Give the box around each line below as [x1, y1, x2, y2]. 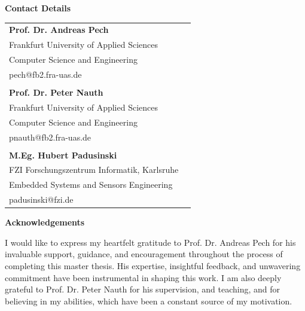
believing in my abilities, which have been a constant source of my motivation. [5, 294, 292, 307]
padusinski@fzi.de [9, 193, 74, 206]
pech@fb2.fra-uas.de [9, 68, 82, 80]
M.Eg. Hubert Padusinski [9, 148, 117, 161]
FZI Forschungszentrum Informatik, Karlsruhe [9, 163, 179, 176]
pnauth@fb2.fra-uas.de [9, 130, 91, 143]
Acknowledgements [5, 216, 85, 228]
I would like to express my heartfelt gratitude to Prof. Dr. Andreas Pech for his [5, 236, 296, 248]
